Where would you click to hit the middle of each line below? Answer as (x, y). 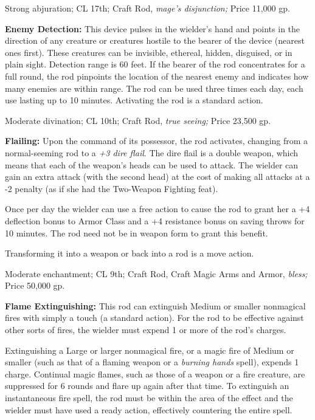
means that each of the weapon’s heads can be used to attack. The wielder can (152, 164)
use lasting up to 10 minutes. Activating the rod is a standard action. (134, 100)
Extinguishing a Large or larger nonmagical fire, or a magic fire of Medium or (150, 350)
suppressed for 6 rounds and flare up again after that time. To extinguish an (147, 386)
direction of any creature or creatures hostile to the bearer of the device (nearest (155, 40)
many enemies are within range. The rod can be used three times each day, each (154, 88)
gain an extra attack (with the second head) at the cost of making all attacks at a (157, 177)
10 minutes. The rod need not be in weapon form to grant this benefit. (137, 232)
